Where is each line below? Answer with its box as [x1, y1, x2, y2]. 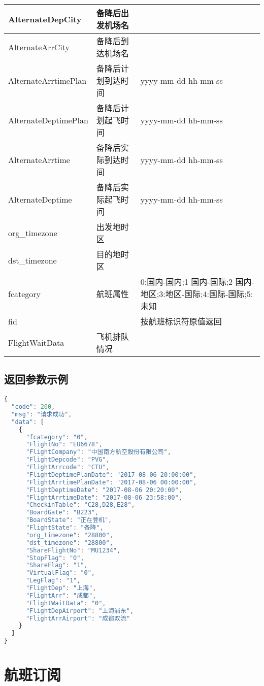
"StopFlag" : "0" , [25, 554, 84, 562]
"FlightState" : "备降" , [25, 524, 104, 532]
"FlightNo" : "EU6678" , [25, 441, 103, 448]
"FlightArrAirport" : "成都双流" [25, 614, 130, 622]
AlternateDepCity [8, 13, 82, 25]
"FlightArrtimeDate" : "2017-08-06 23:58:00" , [25, 494, 182, 501]
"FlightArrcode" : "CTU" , [25, 464, 110, 471]
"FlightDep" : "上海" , [25, 584, 96, 592]
